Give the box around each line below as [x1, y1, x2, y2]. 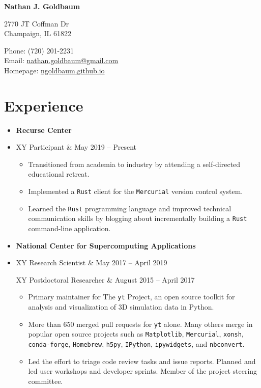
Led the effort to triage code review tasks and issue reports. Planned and [28, 355, 256, 366]
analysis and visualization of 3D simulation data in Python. [28, 301, 214, 312]
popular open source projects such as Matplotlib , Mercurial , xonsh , [28, 328, 244, 339]
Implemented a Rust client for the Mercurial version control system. [28, 186, 243, 197]
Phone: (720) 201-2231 [4, 45, 74, 56]
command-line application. [28, 223, 111, 234]
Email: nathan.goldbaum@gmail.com [4, 55, 119, 66]
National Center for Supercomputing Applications [16, 240, 196, 251]
